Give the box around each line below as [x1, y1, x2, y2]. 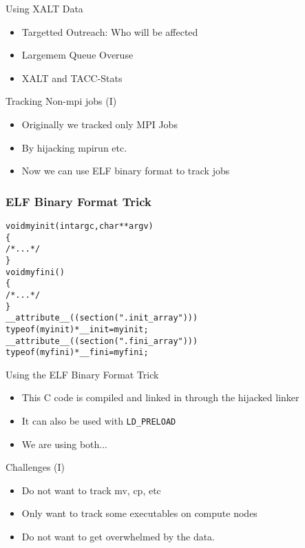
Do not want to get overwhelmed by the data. [21, 529, 215, 544]
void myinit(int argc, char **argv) [6, 221, 154, 231]
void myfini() [6, 267, 65, 277]
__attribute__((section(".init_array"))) [6, 313, 198, 323]
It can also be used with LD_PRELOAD [21, 414, 176, 428]
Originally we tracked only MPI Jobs [21, 116, 178, 131]
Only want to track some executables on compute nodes [21, 506, 257, 520]
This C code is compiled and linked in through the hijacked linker [21, 390, 299, 405]
